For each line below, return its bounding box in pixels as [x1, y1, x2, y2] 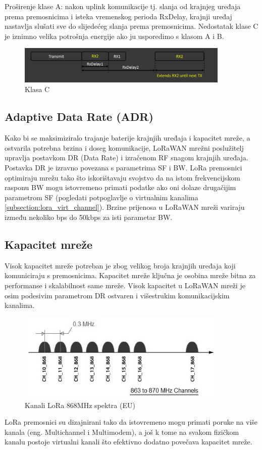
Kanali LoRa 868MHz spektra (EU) [25, 399, 135, 410]
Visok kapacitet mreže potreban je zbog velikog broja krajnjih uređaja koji [5, 260, 236, 271]
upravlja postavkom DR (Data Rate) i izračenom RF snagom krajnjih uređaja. [5, 152, 248, 163]
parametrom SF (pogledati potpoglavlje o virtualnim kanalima [5, 192, 198, 202]
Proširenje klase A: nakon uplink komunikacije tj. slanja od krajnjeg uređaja [5, 1, 241, 11]
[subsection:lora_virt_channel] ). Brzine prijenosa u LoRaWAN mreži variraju [5, 202, 245, 212]
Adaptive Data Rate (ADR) [5, 109, 153, 124]
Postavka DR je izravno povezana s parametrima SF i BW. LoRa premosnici [5, 162, 242, 173]
